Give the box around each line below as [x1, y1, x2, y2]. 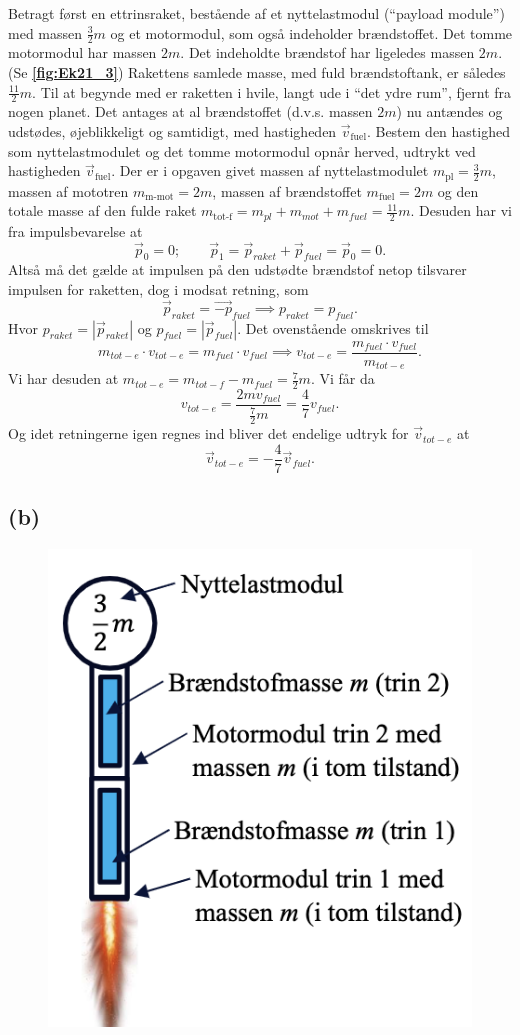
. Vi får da [310, 368, 375, 389]
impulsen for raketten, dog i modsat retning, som [8, 278, 309, 299]
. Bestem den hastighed [366, 121, 510, 142]
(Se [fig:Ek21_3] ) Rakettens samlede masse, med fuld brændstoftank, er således [8, 62, 506, 83]
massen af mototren [8, 180, 129, 201]
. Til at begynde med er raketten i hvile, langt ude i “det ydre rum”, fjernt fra [32, 81, 512, 102]
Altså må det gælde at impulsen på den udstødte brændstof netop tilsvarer [8, 259, 467, 280]
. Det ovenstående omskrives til [237, 317, 429, 338]
